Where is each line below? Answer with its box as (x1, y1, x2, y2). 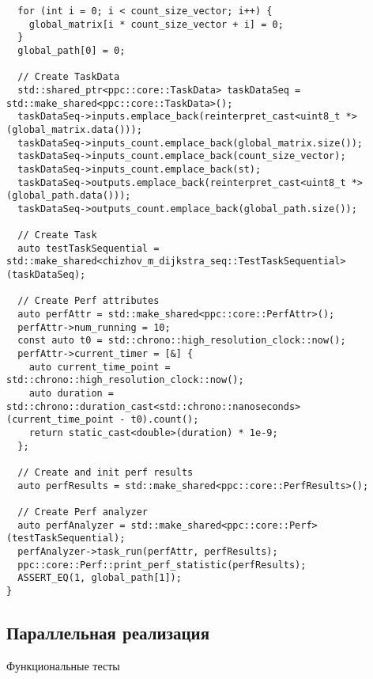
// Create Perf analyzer (17, 506, 148, 518)
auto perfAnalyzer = (17, 519, 126, 531)
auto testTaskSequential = (17, 242, 160, 254)
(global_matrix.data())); (6, 123, 142, 135)
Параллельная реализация (6, 620, 210, 644)
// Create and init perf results (17, 466, 194, 478)
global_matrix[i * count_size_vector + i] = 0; (28, 18, 284, 30)
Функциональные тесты (6, 657, 120, 673)
